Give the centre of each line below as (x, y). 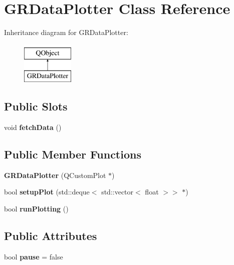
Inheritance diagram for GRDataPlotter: (66, 32)
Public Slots (36, 106)
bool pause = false (34, 256)
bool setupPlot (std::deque (47, 192)
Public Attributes (51, 236)
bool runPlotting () (36, 209)
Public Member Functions (73, 154)
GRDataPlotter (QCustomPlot (55, 175)
